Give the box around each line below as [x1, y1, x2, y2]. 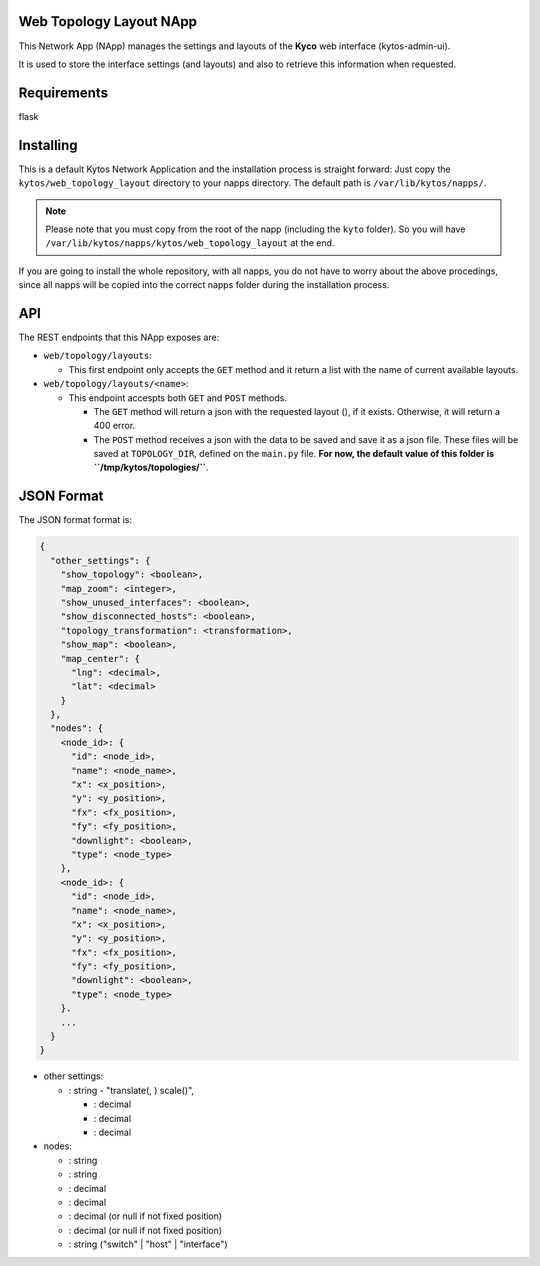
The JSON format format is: [18, 514, 132, 526]
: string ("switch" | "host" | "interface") [68, 1238, 229, 1250]
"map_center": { [60, 653, 140, 664]
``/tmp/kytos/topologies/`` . [93, 461, 209, 474]
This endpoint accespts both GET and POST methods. [68, 391, 287, 404]
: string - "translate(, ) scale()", [68, 1084, 195, 1096]
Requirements [18, 84, 109, 101]
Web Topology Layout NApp [18, 13, 198, 30]
